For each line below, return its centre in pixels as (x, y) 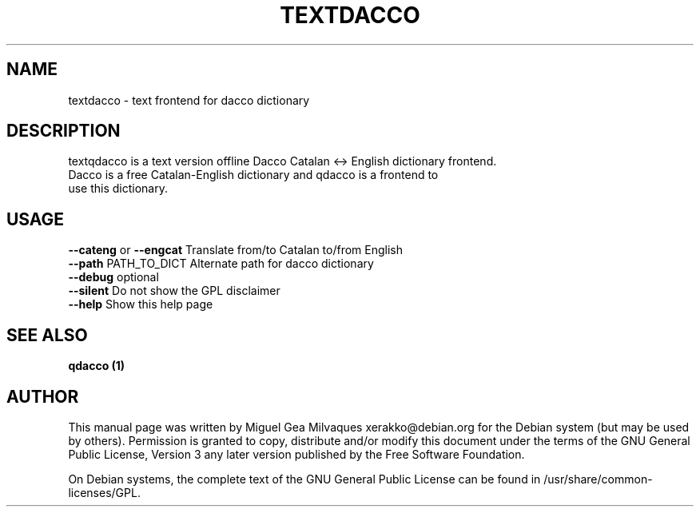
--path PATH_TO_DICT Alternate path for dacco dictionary (221, 264)
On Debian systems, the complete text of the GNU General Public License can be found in (304, 479)
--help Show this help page (141, 304)
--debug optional (113, 277)
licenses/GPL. (104, 492)
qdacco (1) (97, 366)
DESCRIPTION (64, 131)
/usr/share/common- (598, 479)
